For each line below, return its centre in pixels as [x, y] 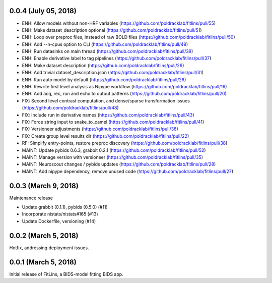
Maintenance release [31, 198]
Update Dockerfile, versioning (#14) [59, 221]
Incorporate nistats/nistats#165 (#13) [60, 214]
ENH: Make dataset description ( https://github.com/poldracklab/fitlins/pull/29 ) [103, 65]
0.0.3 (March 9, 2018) [44, 186]
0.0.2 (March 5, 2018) [44, 235]
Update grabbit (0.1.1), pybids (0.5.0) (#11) [65, 207]
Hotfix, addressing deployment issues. [49, 248]
